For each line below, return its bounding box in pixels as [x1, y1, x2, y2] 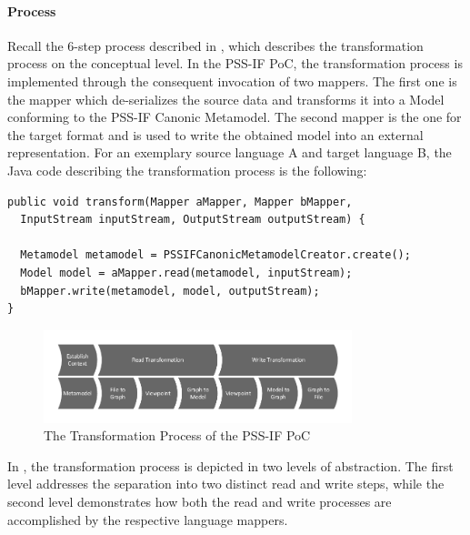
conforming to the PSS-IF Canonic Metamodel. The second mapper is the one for [7, 107, 462, 126]
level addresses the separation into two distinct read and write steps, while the [7, 474, 445, 493]
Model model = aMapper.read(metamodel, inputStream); [20, 266, 353, 279]
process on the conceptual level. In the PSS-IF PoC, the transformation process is [7, 54, 463, 73]
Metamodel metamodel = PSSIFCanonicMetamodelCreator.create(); [20, 248, 411, 262]
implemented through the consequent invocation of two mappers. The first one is [7, 71, 457, 90]
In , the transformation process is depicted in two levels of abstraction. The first [7, 456, 454, 475]
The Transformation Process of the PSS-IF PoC [44, 426, 311, 445]
